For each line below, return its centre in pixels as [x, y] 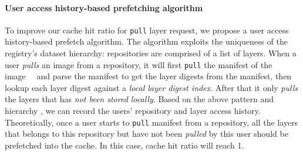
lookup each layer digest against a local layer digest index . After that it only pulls [151, 87]
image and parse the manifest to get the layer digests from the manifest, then [148, 76]
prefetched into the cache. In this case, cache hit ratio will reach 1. [124, 145]
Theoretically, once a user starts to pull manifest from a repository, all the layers [151, 122]
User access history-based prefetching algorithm [104, 7]
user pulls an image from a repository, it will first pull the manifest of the [139, 64]
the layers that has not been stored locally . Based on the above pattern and [139, 99]
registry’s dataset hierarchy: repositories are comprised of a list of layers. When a [151, 53]
